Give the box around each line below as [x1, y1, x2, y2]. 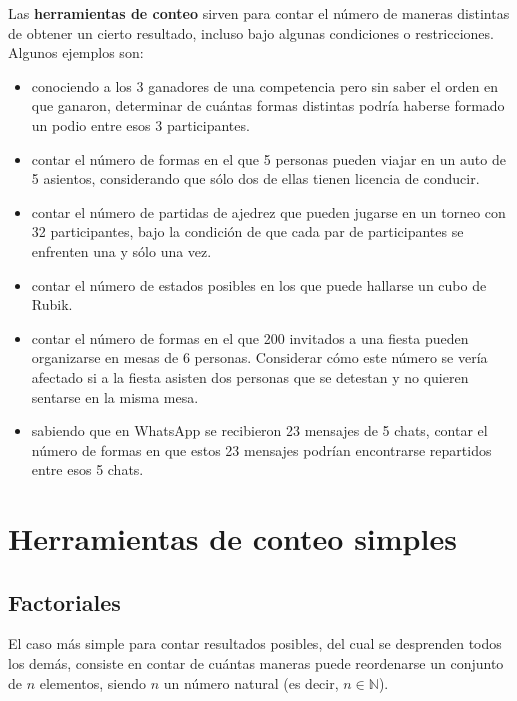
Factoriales [8, 586, 121, 617]
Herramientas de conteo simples [8, 518, 457, 559]
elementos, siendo [39, 672, 147, 693]
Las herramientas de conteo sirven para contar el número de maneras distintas [8, 3, 510, 23]
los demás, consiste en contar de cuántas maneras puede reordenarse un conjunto [8, 653, 504, 674]
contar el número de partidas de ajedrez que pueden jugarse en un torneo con [31, 201, 506, 222]
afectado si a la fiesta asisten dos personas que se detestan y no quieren [31, 366, 469, 387]
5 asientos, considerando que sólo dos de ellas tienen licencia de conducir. [31, 168, 480, 189]
